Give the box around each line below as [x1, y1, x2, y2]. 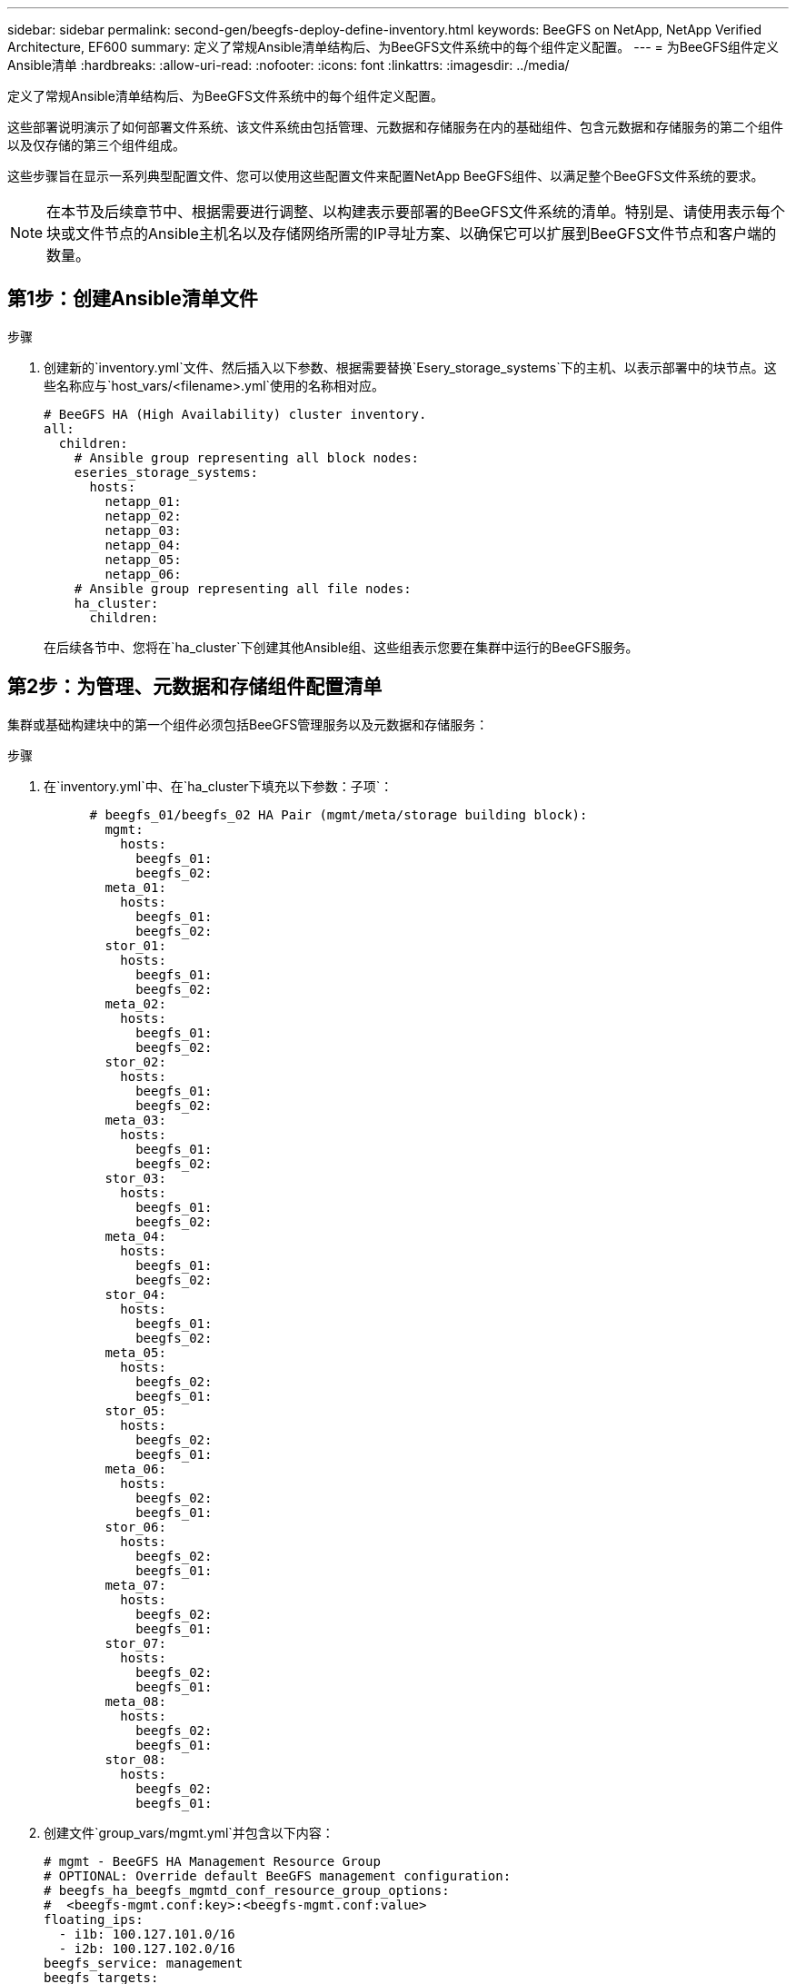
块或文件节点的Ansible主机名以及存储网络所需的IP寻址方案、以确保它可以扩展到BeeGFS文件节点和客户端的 [46, 224, 777, 243]
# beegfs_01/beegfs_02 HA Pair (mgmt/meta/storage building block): [89, 807, 588, 822]
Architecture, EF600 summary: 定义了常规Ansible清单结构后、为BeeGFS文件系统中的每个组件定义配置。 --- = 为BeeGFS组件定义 [7, 39, 779, 55]
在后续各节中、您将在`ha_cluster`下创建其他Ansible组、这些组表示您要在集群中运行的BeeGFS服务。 [44, 639, 639, 655]
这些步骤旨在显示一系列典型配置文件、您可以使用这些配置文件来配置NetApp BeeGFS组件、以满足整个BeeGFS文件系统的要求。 [7, 168, 764, 184]
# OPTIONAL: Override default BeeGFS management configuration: [44, 1868, 512, 1883]
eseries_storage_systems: [74, 464, 259, 480]
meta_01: [104, 879, 166, 895]
